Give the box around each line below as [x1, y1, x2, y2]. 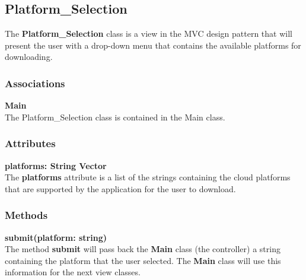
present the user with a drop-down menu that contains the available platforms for [5, 39, 301, 51]
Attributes [5, 136, 56, 151]
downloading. [5, 50, 53, 63]
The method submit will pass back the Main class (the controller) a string [5, 243, 280, 255]
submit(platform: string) [5, 231, 107, 243]
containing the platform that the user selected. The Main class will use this [5, 254, 281, 266]
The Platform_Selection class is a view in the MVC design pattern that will [5, 27, 292, 40]
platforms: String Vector [5, 159, 107, 171]
